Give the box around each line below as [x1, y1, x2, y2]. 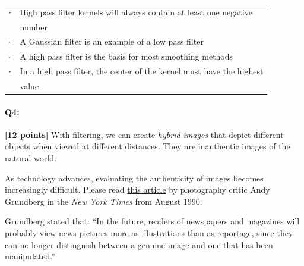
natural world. [5, 152, 56, 164]
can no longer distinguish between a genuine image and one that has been [5, 238, 273, 251]
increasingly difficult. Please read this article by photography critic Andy [5, 183, 270, 196]
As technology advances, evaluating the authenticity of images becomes [5, 171, 264, 184]
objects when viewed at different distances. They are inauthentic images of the [5, 140, 290, 152]
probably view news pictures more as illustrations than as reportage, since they [5, 227, 293, 239]
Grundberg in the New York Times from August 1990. [5, 195, 202, 207]
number [20, 20, 47, 33]
